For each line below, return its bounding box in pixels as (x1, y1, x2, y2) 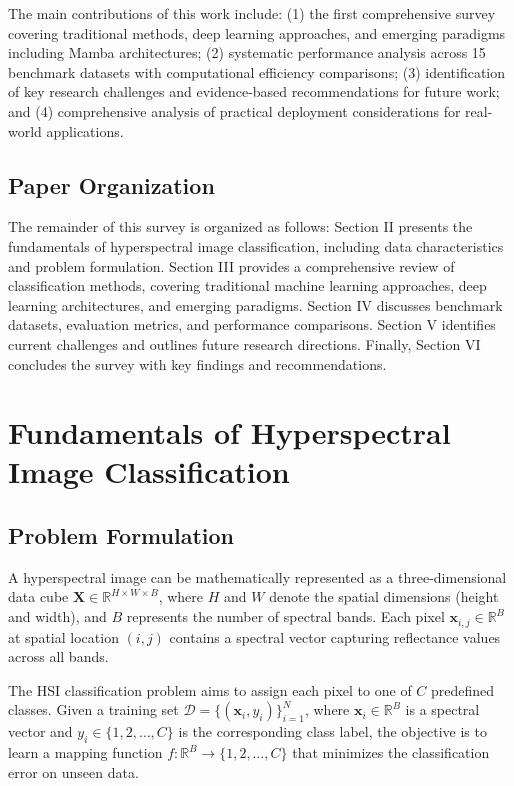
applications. (46, 120, 124, 141)
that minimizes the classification (292, 742, 490, 763)
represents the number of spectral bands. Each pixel (126, 606, 445, 627)
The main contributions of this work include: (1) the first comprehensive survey (8, 3, 496, 23)
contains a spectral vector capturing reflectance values (169, 626, 501, 647)
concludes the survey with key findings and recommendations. (8, 353, 387, 374)
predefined (431, 679, 495, 700)
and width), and (8, 606, 107, 627)
